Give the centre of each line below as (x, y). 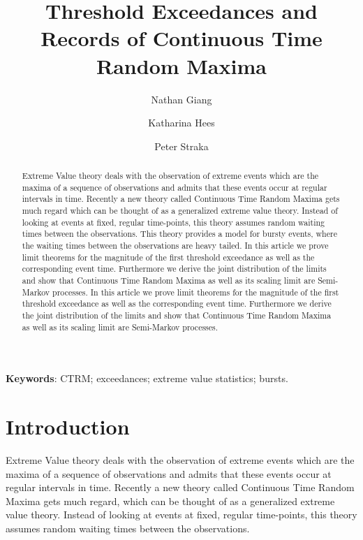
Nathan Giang (181, 99)
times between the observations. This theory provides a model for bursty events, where (179, 234)
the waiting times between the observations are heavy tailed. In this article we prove (175, 246)
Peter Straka (181, 146)
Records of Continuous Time (181, 38)
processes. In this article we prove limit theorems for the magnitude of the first (196, 292)
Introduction (68, 426)
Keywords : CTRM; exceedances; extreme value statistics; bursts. (147, 378)
